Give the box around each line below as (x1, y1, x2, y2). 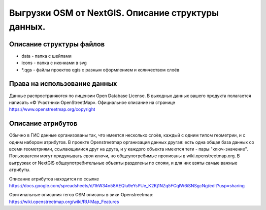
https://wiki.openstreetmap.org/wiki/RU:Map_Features (9, 199, 119, 205)
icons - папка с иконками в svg (21, 60, 87, 66)
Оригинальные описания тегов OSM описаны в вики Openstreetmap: (9, 192, 154, 198)
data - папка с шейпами (21, 53, 72, 59)
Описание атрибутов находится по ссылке (9, 175, 100, 182)
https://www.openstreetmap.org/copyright (9, 106, 96, 112)
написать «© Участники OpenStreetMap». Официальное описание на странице (9, 99, 175, 105)
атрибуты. (9, 167, 31, 173)
